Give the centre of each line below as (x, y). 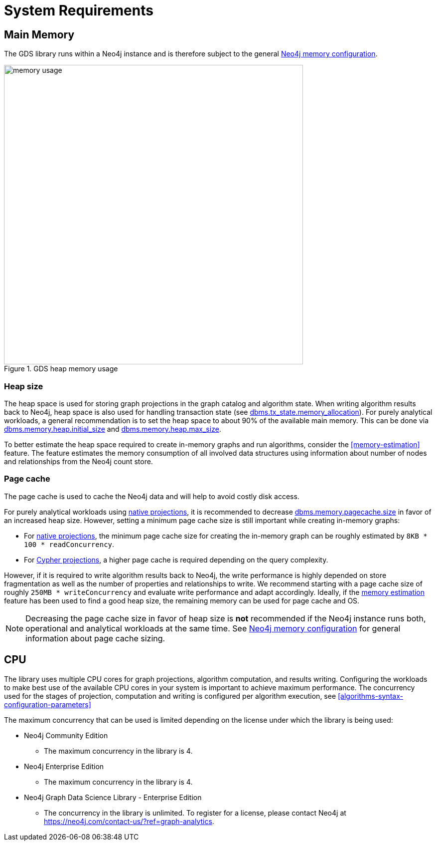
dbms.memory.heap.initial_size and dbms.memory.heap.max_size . (113, 429)
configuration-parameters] (48, 704)
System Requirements (79, 10)
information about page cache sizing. (95, 638)
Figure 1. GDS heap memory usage (61, 369)
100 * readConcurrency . (69, 544)
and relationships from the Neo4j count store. (78, 461)
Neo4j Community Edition (66, 735)
